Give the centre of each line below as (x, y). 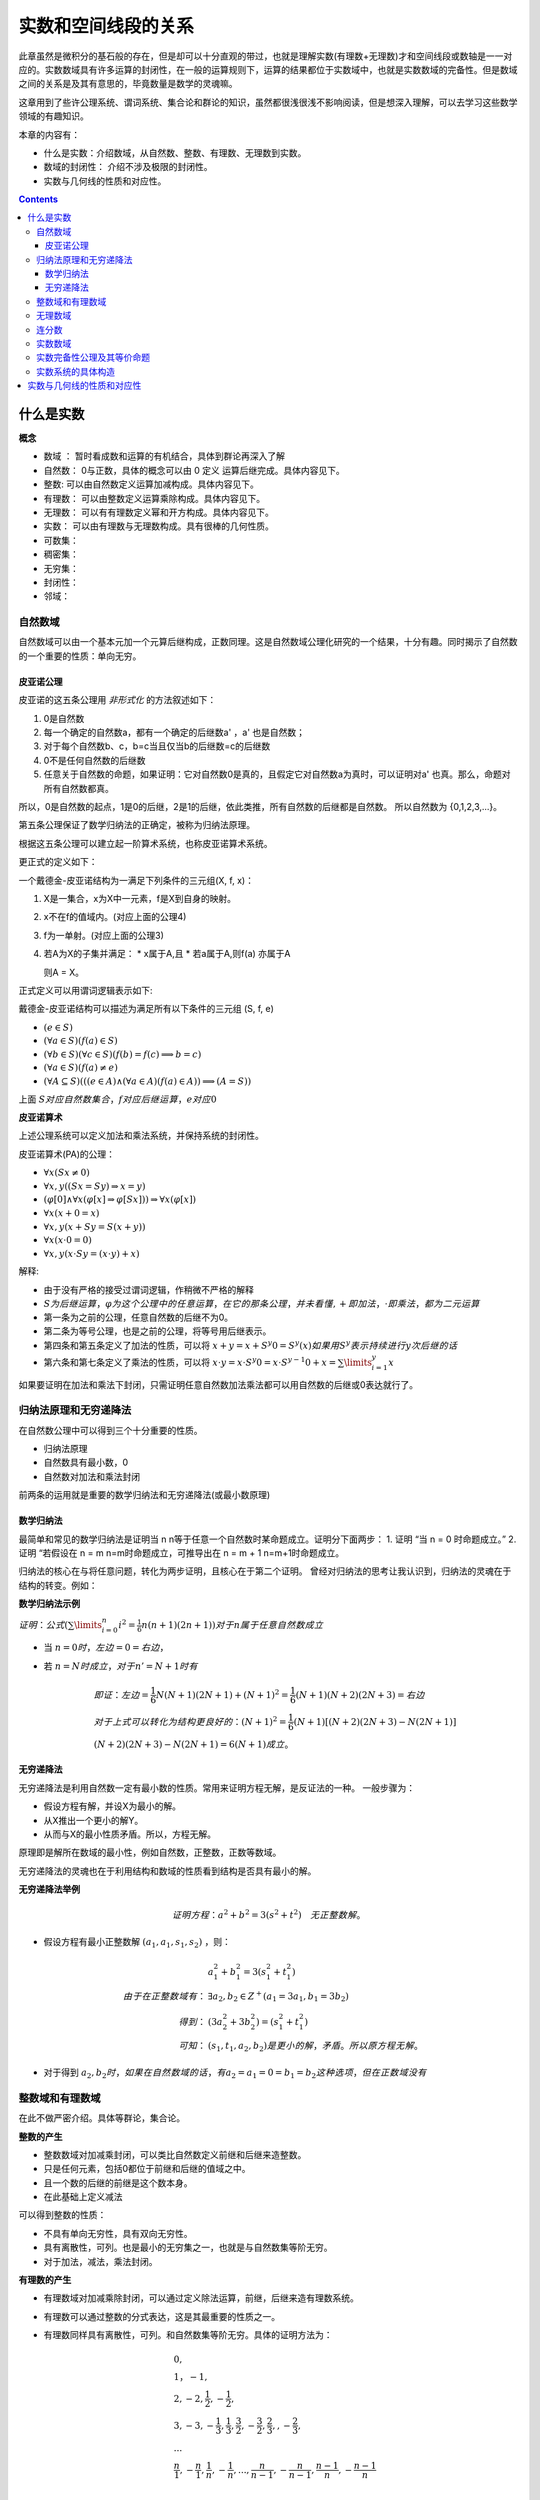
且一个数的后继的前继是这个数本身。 (118, 2182)
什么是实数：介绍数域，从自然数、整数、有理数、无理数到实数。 (175, 152)
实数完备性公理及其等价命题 (93, 357)
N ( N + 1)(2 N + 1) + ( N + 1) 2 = (222, 1693)
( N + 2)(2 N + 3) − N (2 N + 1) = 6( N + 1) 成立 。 (193, 1744)
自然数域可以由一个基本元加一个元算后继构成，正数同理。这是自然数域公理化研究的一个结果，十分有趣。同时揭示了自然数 (268, 642)
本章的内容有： (49, 134)
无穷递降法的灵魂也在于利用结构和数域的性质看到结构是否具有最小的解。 (167, 1871)
